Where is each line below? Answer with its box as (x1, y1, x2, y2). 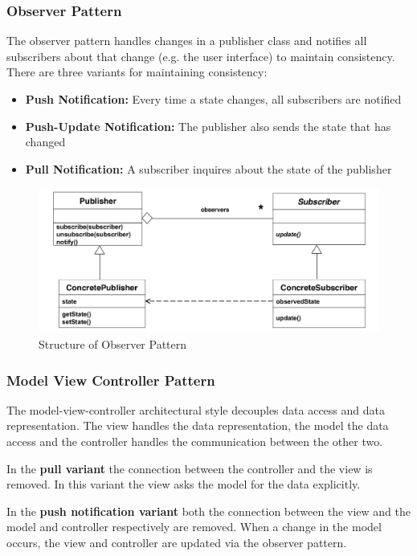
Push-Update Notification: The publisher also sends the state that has (25, 117, 391, 134)
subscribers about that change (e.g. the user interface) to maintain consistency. (6, 47, 395, 64)
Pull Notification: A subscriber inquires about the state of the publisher (25, 160, 392, 177)
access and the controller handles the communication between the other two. (6, 433, 383, 450)
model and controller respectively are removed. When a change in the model (6, 518, 382, 535)
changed (25, 133, 66, 150)
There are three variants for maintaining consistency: (6, 63, 268, 80)
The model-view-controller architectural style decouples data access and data (6, 401, 385, 418)
